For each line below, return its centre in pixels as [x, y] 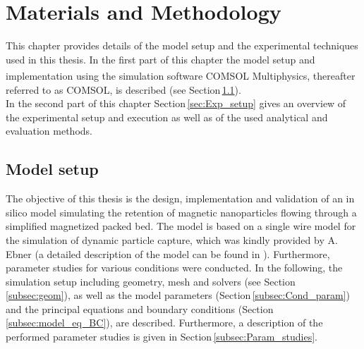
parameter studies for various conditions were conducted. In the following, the [174, 268]
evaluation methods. [49, 131]
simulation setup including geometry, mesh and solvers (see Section [151, 281]
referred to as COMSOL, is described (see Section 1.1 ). [123, 89]
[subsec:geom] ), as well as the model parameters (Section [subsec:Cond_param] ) [178, 295]
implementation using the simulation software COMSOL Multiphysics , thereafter [181, 75]
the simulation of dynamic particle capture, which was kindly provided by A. [172, 239]
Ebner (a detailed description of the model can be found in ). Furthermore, [168, 253]
